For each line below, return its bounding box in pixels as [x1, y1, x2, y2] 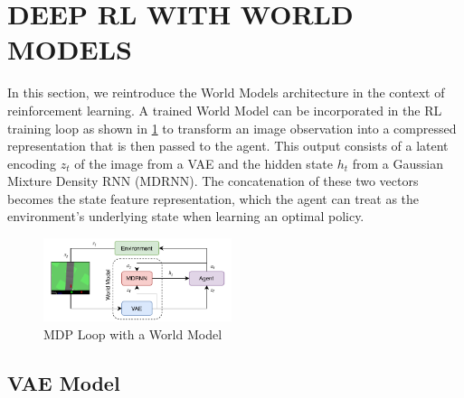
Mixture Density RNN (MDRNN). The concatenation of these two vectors [7, 171, 419, 190]
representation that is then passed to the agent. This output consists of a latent [7, 136, 449, 155]
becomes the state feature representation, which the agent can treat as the [7, 189, 420, 208]
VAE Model [7, 368, 120, 396]
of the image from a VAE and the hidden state [74, 153, 333, 172]
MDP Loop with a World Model [43, 324, 223, 343]
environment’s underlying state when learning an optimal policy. [7, 207, 365, 226]
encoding [7, 153, 57, 172]
